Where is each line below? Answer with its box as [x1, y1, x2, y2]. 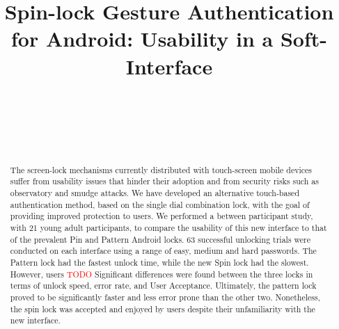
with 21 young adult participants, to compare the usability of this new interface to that [10, 221, 327, 233]
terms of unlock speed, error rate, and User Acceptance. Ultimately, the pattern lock [10, 280, 317, 291]
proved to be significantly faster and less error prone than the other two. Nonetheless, [10, 291, 320, 303]
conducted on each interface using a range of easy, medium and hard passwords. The [10, 245, 317, 257]
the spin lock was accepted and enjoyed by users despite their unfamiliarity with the [10, 303, 315, 314]
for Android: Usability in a [10, 24, 274, 53]
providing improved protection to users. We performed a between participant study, [10, 210, 313, 222]
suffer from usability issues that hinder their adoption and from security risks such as [10, 175, 319, 187]
